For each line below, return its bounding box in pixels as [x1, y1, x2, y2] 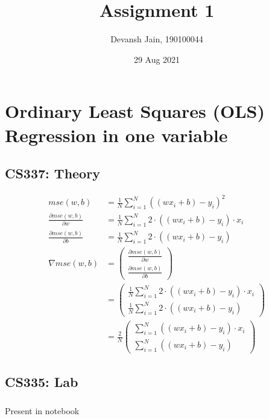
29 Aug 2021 [133, 53, 180, 65]
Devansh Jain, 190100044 [110, 33, 203, 45]
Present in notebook [5, 404, 80, 417]
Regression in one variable [5, 122, 228, 147]
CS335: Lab [5, 372, 78, 391]
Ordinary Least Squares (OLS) [5, 99, 265, 123]
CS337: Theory [5, 164, 100, 183]
